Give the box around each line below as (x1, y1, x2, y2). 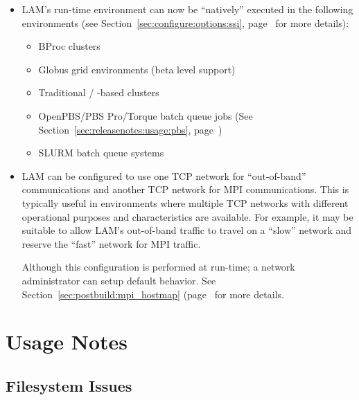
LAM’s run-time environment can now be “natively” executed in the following (21, 2, 353, 16)
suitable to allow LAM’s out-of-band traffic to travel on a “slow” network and (21, 223, 352, 237)
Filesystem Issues (6, 374, 132, 396)
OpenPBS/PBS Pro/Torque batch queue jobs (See (38, 108, 253, 122)
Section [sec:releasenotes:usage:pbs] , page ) (38, 122, 222, 136)
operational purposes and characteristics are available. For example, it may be (21, 209, 353, 224)
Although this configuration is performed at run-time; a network (21, 260, 295, 274)
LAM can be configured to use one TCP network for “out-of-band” (21, 168, 306, 183)
